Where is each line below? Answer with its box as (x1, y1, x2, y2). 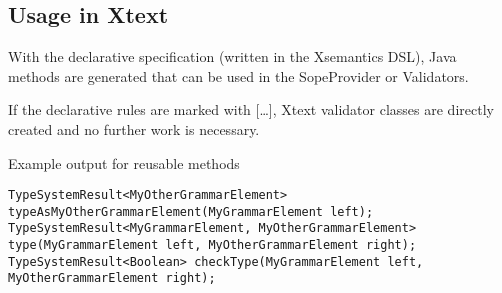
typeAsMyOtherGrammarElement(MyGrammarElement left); (8, 204, 374, 219)
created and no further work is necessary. (8, 118, 260, 139)
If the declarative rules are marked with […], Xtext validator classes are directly (8, 99, 494, 120)
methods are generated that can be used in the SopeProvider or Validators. (8, 65, 469, 86)
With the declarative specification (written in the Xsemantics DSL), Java (8, 46, 457, 67)
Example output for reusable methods (8, 152, 240, 173)
